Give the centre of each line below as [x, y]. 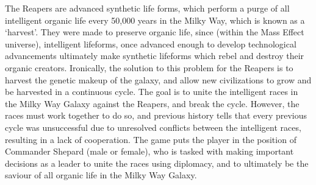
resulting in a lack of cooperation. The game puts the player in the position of [151, 139]
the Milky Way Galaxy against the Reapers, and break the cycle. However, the [152, 103]
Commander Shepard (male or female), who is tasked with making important [149, 151]
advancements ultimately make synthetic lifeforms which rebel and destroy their [155, 56]
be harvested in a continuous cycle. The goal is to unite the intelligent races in [152, 92]
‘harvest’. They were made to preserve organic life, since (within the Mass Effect [155, 32]
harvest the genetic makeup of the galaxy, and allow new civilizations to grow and [158, 79]
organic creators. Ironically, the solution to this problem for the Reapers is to [149, 67]
